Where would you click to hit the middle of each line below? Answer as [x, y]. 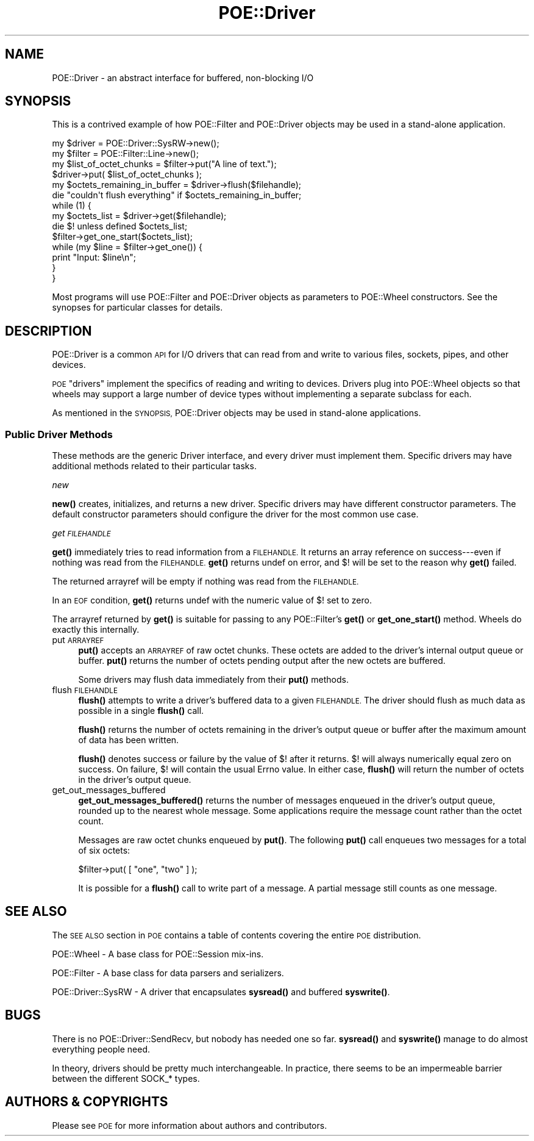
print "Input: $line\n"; [94, 257]
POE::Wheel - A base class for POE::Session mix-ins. [158, 954]
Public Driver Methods [59, 434]
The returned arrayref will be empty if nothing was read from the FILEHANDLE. [205, 581]
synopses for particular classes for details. [137, 308]
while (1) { [72, 206]
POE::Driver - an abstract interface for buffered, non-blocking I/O [183, 77]
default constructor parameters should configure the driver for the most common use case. [235, 514]
